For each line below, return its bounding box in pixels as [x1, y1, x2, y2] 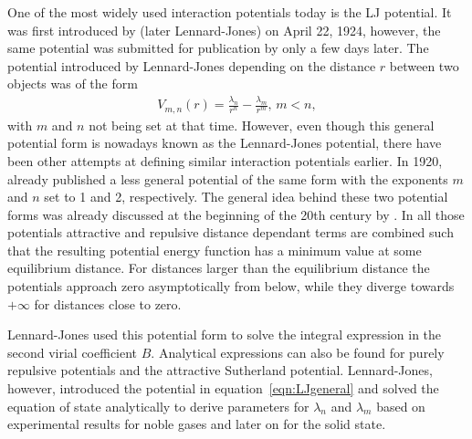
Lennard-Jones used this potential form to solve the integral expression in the [7, 325, 442, 344]
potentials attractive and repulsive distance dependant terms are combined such [7, 223, 454, 242]
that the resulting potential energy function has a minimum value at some [7, 240, 422, 259]
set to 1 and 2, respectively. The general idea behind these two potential [44, 187, 448, 206]
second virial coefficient [7, 342, 138, 361]
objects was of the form [7, 74, 138, 93]
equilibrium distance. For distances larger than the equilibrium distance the [7, 258, 430, 277]
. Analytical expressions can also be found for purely [151, 342, 445, 361]
